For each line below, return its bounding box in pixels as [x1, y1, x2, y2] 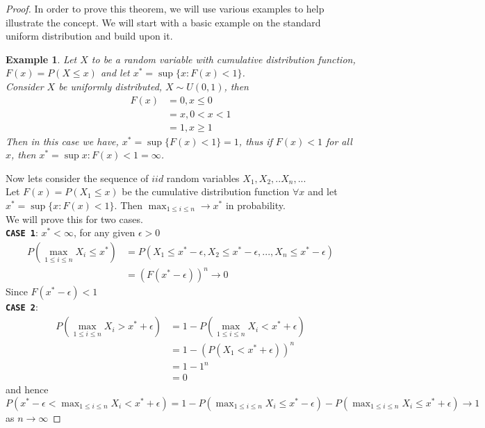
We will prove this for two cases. [6, 211, 143, 226]
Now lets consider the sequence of [6, 170, 149, 185]
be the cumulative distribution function [122, 184, 290, 199]
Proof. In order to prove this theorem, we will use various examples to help [6, 1, 324, 15]
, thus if [238, 133, 272, 148]
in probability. [225, 198, 286, 213]
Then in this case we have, [6, 133, 119, 148]
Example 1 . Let [6, 51, 77, 66]
